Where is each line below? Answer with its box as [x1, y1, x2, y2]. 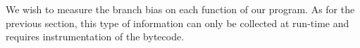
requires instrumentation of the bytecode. [6, 29, 185, 44]
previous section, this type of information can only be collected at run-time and [6, 15, 349, 30]
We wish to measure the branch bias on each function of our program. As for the [6, 2, 355, 16]
